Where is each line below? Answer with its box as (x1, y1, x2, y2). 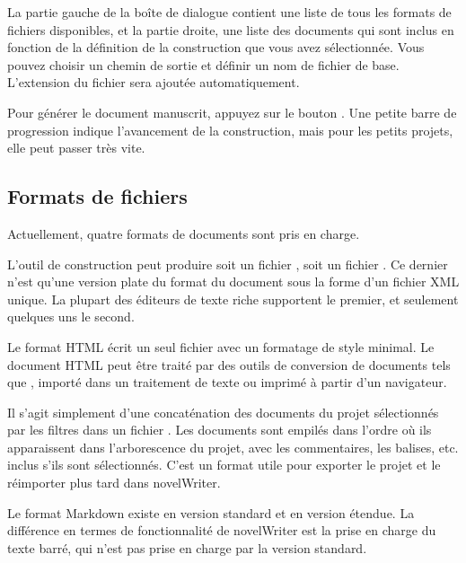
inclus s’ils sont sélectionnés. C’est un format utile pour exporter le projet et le (7, 455, 441, 474)
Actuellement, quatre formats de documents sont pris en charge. (7, 224, 360, 242)
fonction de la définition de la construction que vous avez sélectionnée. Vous (7, 38, 425, 57)
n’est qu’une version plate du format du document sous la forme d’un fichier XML (7, 272, 460, 291)
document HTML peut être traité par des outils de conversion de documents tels (7, 355, 451, 374)
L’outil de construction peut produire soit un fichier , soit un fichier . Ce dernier (7, 254, 448, 273)
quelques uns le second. (7, 307, 135, 326)
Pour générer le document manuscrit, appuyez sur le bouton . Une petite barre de (7, 102, 457, 121)
